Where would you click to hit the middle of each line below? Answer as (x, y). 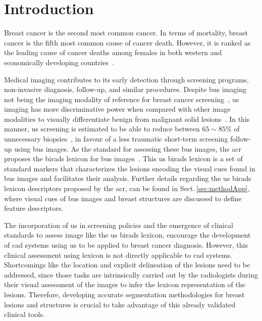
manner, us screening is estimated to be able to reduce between (102, 129)
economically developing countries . (59, 62)
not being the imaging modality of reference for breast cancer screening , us (122, 99)
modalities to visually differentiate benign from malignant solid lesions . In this (127, 119)
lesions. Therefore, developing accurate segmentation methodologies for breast (124, 294)
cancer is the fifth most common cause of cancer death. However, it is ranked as (127, 42)
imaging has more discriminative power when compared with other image (117, 109)
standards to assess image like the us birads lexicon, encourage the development (127, 235)
